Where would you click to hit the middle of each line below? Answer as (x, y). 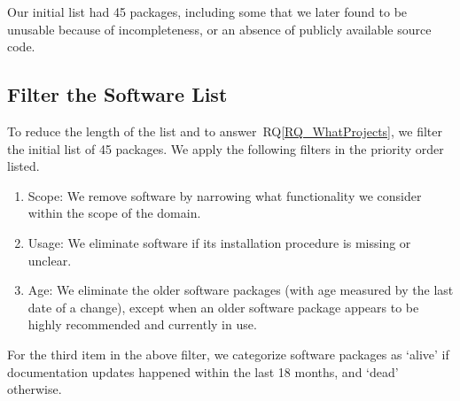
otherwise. (35, 389)
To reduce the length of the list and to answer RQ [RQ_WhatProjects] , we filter (225, 131)
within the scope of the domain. (114, 213)
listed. (23, 166)
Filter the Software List (117, 94)
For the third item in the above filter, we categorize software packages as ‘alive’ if (228, 354)
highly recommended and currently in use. (142, 324)
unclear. (50, 260)
